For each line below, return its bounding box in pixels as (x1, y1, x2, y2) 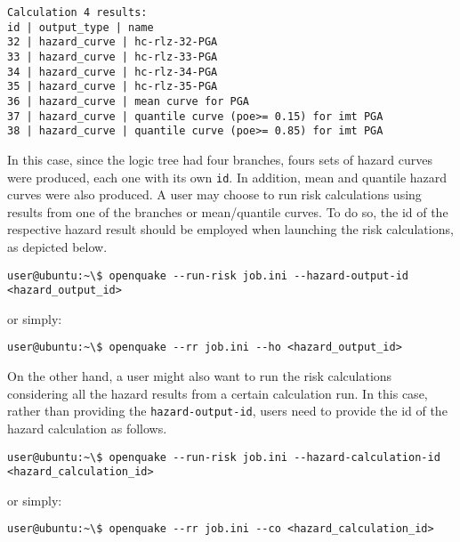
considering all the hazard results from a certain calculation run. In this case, (7, 384, 428, 402)
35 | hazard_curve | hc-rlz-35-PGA (7, 80, 218, 93)
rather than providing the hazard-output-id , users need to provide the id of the (7, 401, 448, 420)
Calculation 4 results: (7, 6, 148, 19)
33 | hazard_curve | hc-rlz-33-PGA (7, 50, 218, 63)
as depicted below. (7, 237, 108, 255)
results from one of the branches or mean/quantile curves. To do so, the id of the (7, 202, 448, 221)
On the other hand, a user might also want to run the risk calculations (7, 367, 392, 385)
